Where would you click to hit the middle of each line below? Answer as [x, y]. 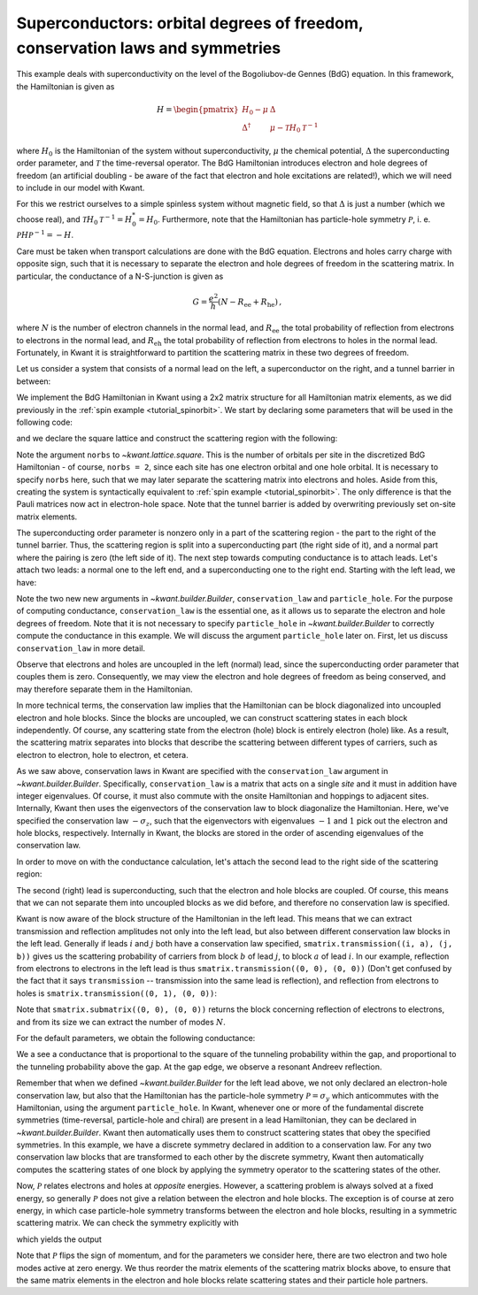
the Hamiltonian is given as [66, 86]
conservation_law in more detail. [81, 648]
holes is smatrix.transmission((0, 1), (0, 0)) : [116, 993]
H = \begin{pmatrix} [197, 109]
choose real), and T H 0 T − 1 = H [74, 219]
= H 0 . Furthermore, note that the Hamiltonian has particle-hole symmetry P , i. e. [285, 220]
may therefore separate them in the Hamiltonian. [105, 689]
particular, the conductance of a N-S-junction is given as [120, 276]
